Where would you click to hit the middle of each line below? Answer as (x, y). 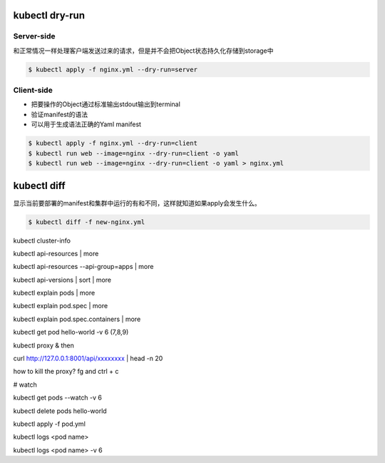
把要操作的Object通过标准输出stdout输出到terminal (106, 104)
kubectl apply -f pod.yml (49, 424)
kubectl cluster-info (42, 240)
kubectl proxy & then (43, 345)
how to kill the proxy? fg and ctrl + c (66, 372)
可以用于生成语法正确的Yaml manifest (86, 124)
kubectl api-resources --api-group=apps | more (83, 267)
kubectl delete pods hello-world (60, 411)
